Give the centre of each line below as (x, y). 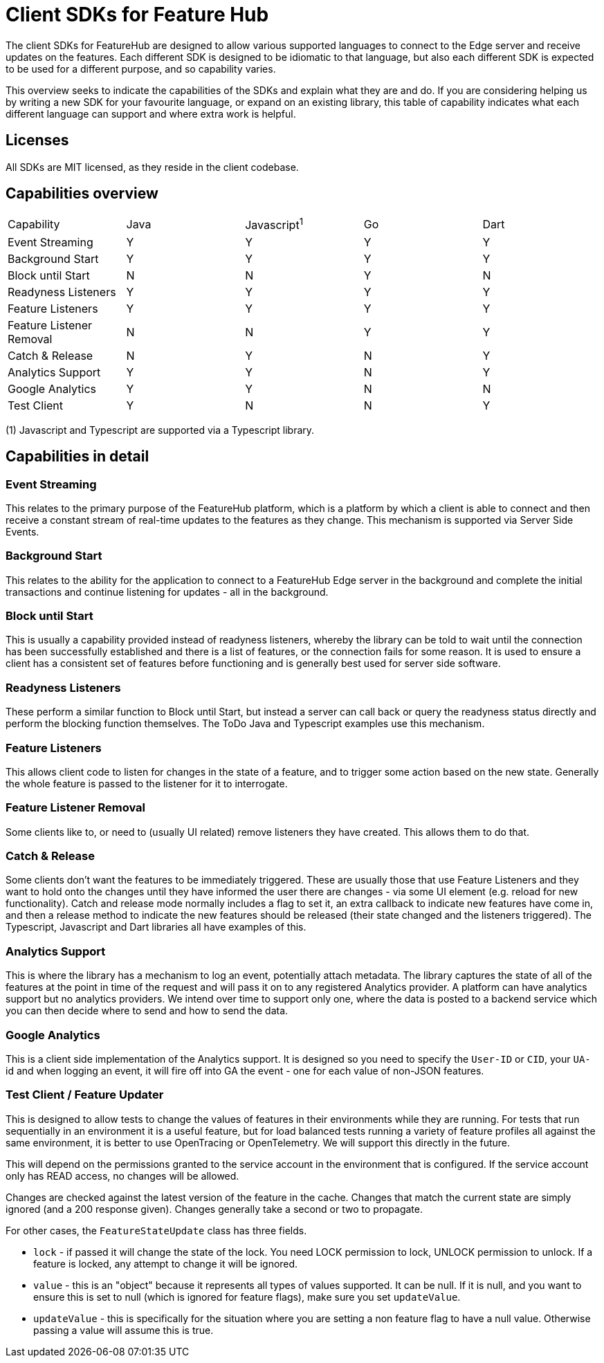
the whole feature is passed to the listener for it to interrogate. (147, 783)
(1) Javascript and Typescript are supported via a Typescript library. (160, 430)
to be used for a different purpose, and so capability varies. (141, 68)
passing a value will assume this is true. (123, 1330)
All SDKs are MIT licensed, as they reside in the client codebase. (152, 167)
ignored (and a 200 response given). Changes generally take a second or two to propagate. (214, 1209)
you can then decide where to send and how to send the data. (147, 1011)
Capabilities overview (82, 194)
